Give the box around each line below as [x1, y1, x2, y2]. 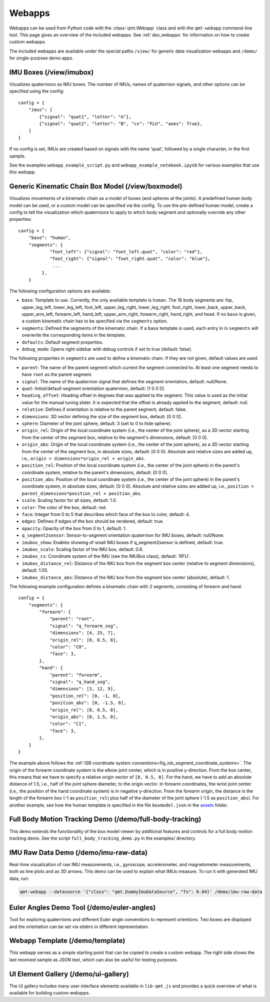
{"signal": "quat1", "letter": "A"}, [39, 114, 132, 119]
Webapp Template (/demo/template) [9, 937, 125, 945]
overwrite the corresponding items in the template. [21, 332, 126, 338]
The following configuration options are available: [9, 288, 111, 294]
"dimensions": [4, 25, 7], [49, 630, 116, 636]
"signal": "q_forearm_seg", [49, 623, 118, 629]
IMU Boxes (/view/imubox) [9, 68, 94, 76]
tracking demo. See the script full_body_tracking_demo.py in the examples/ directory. [9, 835, 196, 841]
